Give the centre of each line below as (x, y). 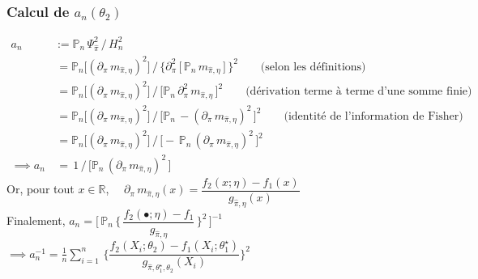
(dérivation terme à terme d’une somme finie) (359, 92)
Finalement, (36, 220)
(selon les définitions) (313, 67)
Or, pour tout (41, 189)
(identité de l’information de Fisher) (373, 116)
